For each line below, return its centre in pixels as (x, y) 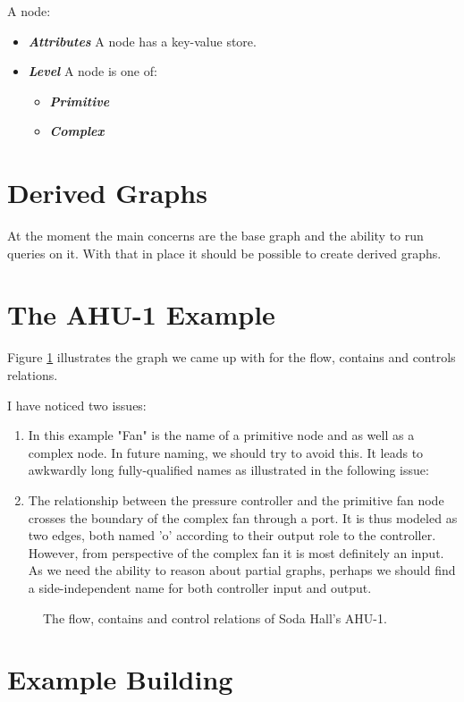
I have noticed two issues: (77, 405)
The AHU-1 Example (141, 314)
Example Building (120, 679)
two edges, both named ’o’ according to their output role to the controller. (232, 535)
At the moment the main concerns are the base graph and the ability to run (215, 236)
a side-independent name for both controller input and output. (200, 587)
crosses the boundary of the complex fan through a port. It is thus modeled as (243, 517)
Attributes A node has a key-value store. (142, 41)
